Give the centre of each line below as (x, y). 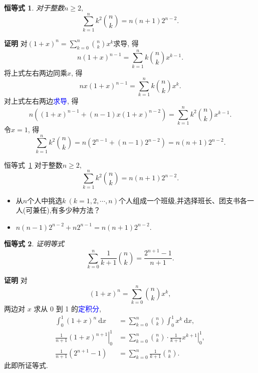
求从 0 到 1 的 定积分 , (67, 308)
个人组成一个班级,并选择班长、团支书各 (183, 200)
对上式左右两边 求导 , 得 (41, 101)
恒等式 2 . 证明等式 (34, 244)
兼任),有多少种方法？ (67, 210)
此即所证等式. (26, 365)
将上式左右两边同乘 (36, 72)
